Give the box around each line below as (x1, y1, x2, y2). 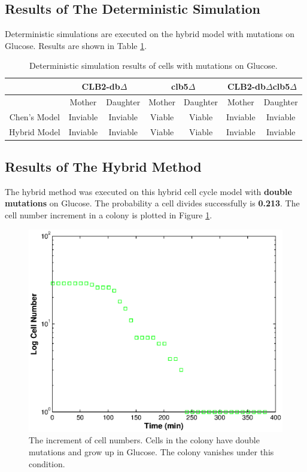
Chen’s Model (9, 110, 60, 123)
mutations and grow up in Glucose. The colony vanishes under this (29, 446, 274, 458)
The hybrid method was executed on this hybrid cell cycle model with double (5, 185, 292, 197)
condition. (29, 457, 65, 470)
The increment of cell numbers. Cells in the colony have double (29, 434, 260, 446)
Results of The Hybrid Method (5, 157, 202, 175)
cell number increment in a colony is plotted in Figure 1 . (5, 209, 212, 221)
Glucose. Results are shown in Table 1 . (5, 39, 147, 51)
